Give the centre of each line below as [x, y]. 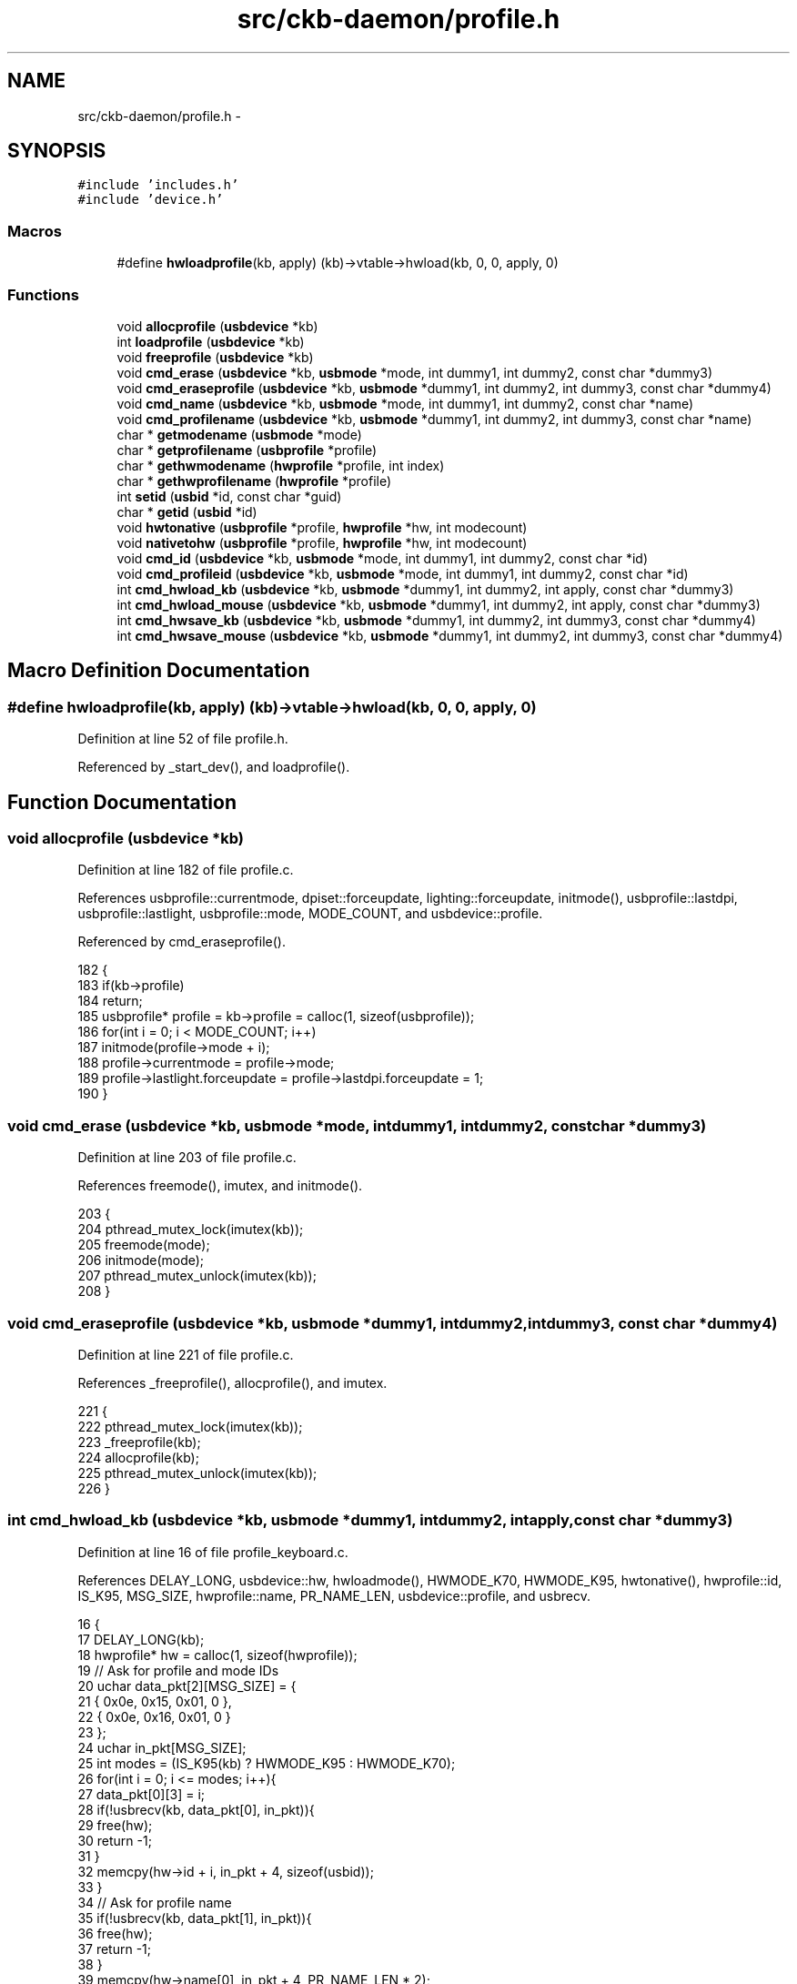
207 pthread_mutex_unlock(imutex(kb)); [197, 1276]
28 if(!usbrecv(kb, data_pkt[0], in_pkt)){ [196, 1809]
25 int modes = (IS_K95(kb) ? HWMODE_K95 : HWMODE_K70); [267, 1763]
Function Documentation [122, 802]
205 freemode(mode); [144, 1245]
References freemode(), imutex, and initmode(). [220, 1186]
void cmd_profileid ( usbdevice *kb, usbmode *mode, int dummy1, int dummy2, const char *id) [403, 573]
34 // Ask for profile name [155, 1902]
